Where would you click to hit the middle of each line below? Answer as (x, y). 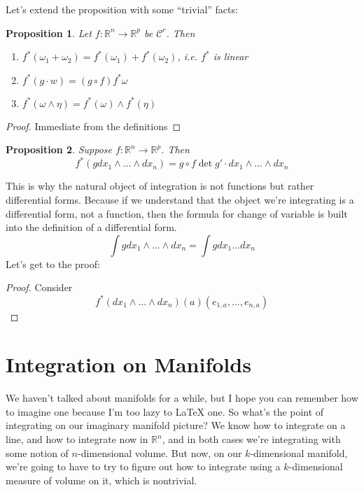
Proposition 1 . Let (49, 33)
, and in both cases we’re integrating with (251, 439)
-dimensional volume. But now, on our (160, 452)
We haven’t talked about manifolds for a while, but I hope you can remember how (182, 398)
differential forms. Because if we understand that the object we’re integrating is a (180, 200)
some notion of (37, 452)
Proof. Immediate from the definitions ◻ (93, 126)
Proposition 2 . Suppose (59, 149)
